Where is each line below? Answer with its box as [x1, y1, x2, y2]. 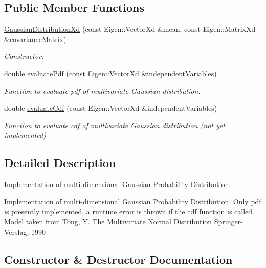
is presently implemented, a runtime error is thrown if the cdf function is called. [4, 206, 254, 217]
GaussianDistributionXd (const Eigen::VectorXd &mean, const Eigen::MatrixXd [4, 24, 256, 34]
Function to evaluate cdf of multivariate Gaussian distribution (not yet [4, 119, 225, 130]
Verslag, [4, 226, 29, 237]
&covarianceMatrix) [4, 33, 66, 44]
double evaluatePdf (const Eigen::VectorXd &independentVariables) [4, 68, 217, 78]
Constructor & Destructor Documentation [4, 251, 233, 267]
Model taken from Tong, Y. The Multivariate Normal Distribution [4, 216, 212, 226]
